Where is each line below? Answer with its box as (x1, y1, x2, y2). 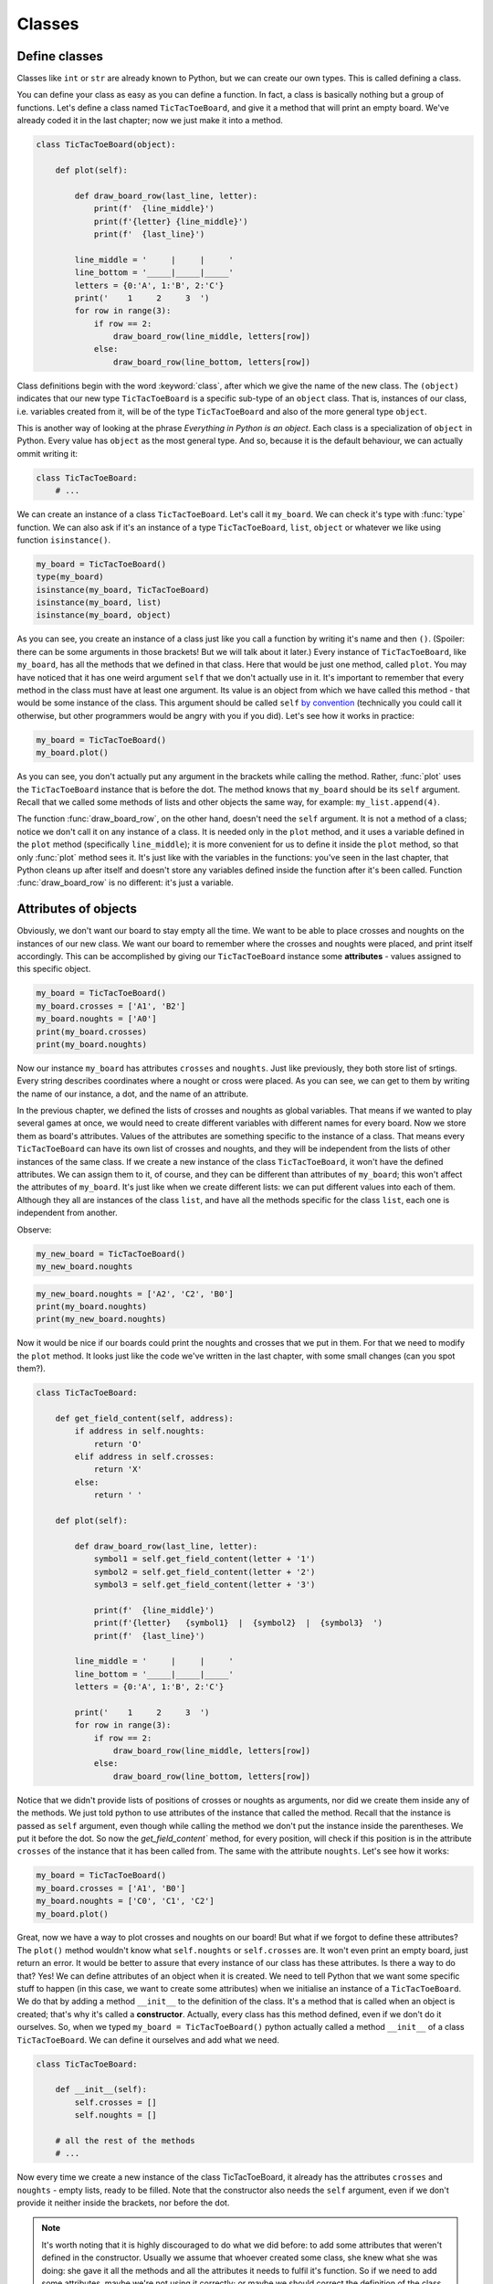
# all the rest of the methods (55, 2135, 195, 2146)
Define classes (16, 48, 104, 64)
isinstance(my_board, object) (36, 610, 172, 620)
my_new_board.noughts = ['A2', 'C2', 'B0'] (36, 1288, 235, 1299)
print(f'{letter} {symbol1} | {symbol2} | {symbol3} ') (93, 1618, 383, 1628)
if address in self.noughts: (74, 1426, 205, 1436)
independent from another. (16, 1207, 118, 1219)
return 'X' (93, 1465, 143, 1475)
